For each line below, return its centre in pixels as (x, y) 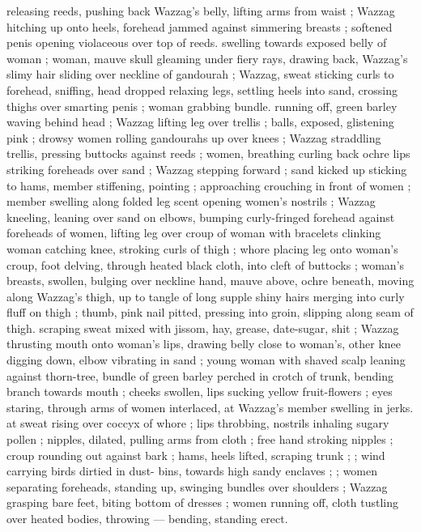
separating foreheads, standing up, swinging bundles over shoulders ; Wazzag (197, 486)
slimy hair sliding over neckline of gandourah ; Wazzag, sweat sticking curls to (200, 74)
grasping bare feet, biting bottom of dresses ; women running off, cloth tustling (202, 502)
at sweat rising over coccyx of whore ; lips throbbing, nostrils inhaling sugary (198, 423)
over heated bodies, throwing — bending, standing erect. (147, 518)
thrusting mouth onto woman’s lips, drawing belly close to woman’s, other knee (204, 344)
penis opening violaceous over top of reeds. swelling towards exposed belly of (197, 43)
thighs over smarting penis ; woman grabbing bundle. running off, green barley (202, 106)
